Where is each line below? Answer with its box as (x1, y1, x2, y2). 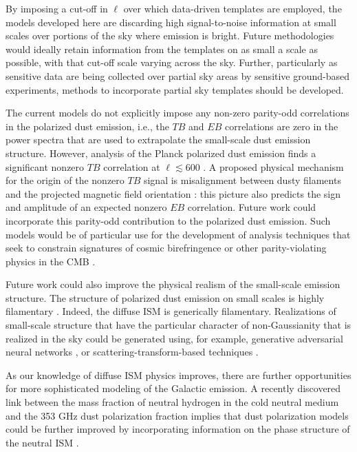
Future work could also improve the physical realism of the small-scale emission (6, 277, 340, 291)
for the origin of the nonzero (6, 173, 125, 187)
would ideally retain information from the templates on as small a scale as (6, 41, 318, 56)
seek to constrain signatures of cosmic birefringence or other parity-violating (6, 240, 327, 255)
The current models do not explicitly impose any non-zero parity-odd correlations (6, 105, 349, 120)
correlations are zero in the (224, 119, 338, 133)
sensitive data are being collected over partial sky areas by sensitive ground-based (6, 68, 350, 83)
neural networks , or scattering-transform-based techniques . (6, 345, 259, 359)
